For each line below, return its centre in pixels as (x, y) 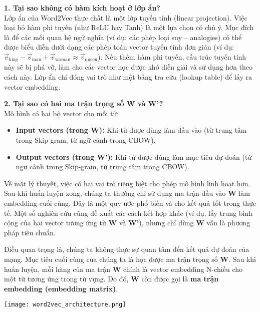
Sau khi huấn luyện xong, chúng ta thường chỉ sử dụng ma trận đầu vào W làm (127, 193)
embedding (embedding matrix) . (61, 288)
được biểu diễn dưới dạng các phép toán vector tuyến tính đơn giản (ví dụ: (119, 47)
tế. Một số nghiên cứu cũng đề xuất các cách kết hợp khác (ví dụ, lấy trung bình (128, 213)
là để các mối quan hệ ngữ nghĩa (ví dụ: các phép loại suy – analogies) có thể (123, 37)
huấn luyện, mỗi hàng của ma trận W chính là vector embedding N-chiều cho (123, 269)
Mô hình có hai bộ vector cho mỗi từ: (62, 113)
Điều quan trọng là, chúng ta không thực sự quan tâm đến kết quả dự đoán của (127, 249)
